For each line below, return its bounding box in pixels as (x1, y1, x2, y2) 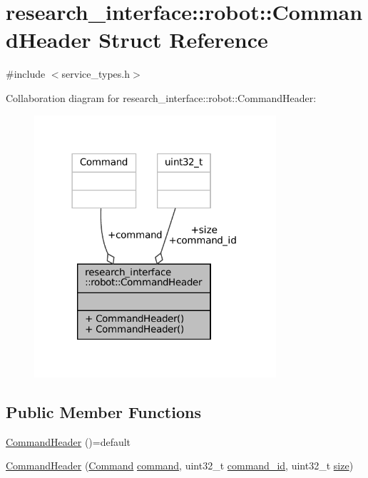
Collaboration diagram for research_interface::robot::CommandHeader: (6, 90, 317, 105)
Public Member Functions (6, 400, 201, 422)
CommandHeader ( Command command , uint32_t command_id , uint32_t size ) (6, 458, 354, 473)
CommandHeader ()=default (6, 434, 131, 449)
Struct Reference (98, 25, 268, 54)
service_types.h (61, 66, 131, 81)
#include (6, 66, 46, 81)
